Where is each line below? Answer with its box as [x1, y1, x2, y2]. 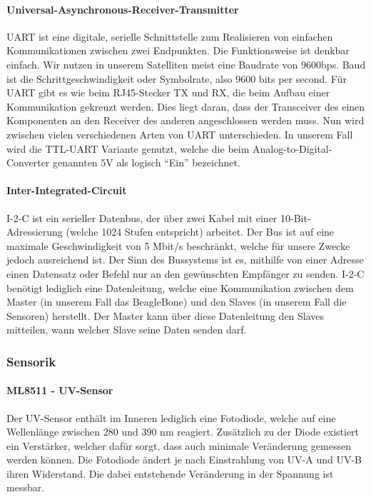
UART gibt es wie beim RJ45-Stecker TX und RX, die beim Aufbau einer [6, 85, 330, 100]
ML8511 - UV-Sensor [6, 383, 113, 398]
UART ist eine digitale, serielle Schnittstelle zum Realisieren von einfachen [6, 29, 333, 44]
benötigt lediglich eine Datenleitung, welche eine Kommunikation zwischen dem [6, 280, 354, 295]
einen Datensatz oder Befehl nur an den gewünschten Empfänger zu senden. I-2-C [6, 266, 365, 281]
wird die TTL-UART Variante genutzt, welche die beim [6, 141, 250, 156]
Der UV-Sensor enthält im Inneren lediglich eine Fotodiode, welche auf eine [6, 410, 336, 425]
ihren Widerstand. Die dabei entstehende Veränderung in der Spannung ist [6, 466, 334, 481]
